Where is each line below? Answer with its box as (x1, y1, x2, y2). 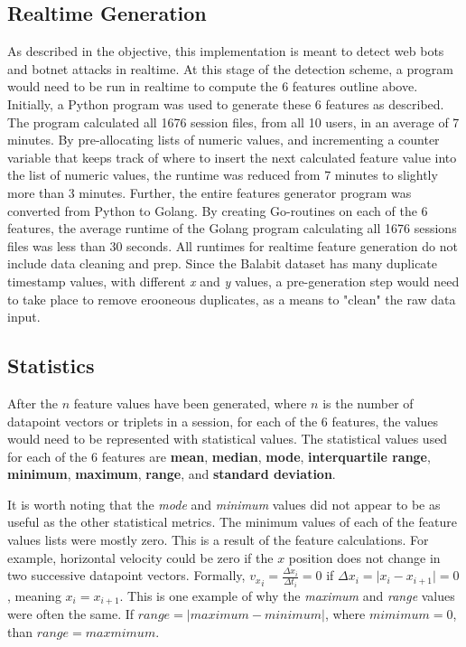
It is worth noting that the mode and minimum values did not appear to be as (7, 494, 441, 513)
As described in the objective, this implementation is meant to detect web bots (7, 42, 444, 61)
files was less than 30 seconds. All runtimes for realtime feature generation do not (7, 236, 458, 255)
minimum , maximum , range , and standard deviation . (7, 464, 336, 483)
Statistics (7, 352, 95, 380)
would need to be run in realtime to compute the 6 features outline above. (7, 77, 418, 96)
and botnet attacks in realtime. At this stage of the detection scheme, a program (7, 59, 453, 78)
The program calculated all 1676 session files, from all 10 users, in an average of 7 (7, 112, 460, 131)
